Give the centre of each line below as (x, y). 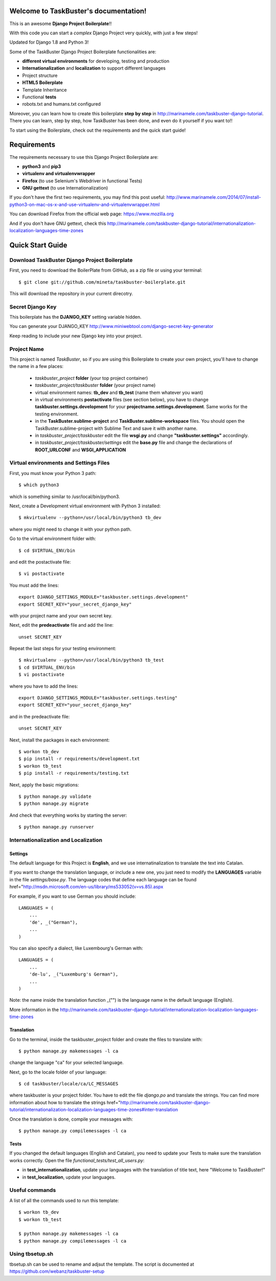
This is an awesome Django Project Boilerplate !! (61, 24)
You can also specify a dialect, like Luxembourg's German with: (76, 948)
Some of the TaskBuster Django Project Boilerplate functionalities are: (83, 52)
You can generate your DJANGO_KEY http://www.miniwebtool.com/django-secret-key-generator (111, 326)
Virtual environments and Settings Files (60, 463)
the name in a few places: (37, 366)
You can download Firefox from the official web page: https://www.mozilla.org (91, 214)
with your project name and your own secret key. (61, 615)
